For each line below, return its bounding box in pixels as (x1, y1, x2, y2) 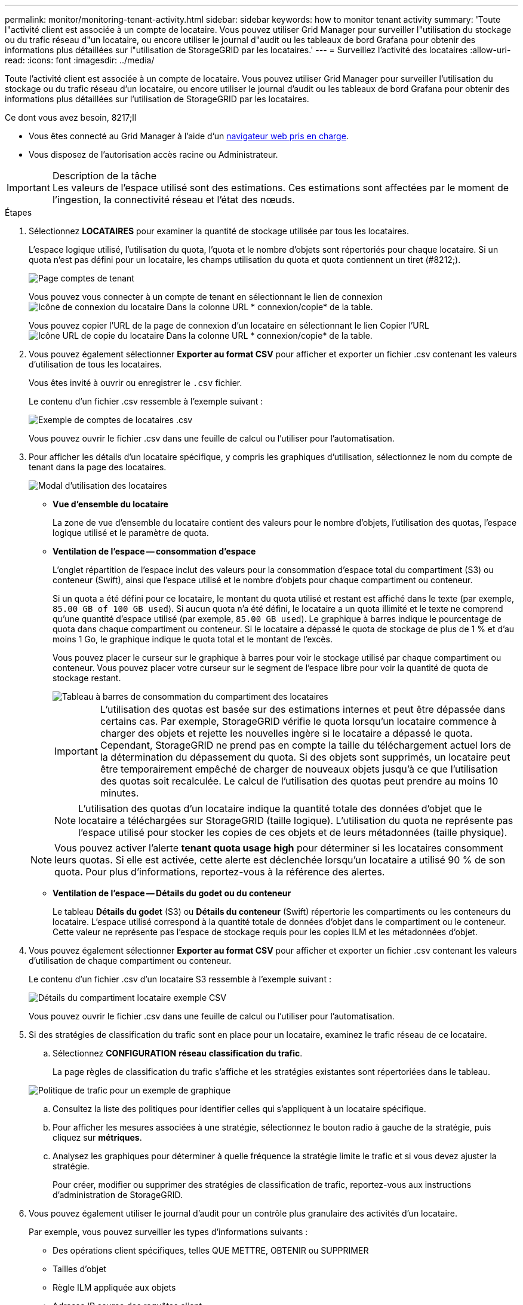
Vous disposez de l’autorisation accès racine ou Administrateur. (29, 149, 278, 160)
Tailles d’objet (53, 1264, 106, 1274)
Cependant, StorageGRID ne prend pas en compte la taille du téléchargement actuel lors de (100, 739, 511, 751)
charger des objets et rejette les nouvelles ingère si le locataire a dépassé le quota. (100, 727, 473, 739)
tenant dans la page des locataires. (29, 462, 167, 472)
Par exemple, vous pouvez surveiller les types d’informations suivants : (29, 1227, 308, 1237)
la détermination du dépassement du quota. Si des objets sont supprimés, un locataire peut (100, 751, 510, 763)
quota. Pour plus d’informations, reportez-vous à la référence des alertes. (54, 866, 385, 878)
